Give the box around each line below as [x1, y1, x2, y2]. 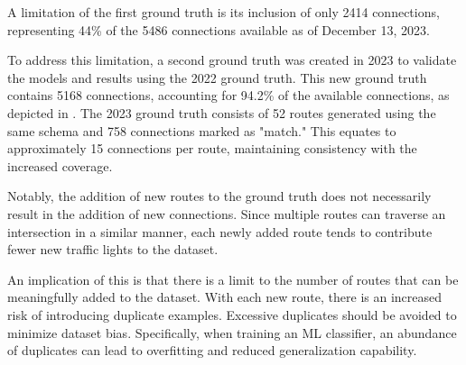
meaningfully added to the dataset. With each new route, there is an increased [7, 287, 443, 306]
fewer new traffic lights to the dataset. [7, 240, 219, 259]
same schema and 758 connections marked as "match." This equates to [7, 121, 396, 140]
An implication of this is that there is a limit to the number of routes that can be [7, 269, 459, 288]
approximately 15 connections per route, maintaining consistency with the [7, 139, 417, 158]
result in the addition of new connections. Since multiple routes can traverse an [7, 204, 446, 223]
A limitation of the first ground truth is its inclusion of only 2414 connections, [7, 3, 440, 21]
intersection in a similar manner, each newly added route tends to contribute [7, 222, 433, 241]
